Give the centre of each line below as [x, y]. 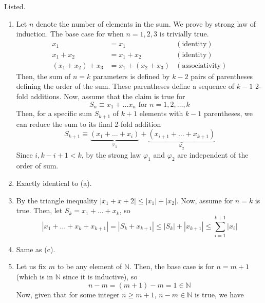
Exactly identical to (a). [54, 183]
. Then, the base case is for [172, 266]
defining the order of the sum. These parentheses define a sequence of [125, 86]
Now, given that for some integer [68, 294]
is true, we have [219, 294]
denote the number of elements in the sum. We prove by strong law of [146, 23]
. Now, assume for [205, 200]
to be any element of [90, 266]
